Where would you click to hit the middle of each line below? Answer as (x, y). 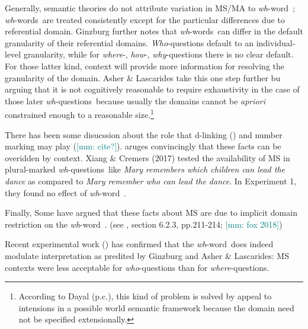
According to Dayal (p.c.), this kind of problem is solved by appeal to (145, 296)
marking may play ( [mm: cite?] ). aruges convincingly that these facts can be (143, 146)
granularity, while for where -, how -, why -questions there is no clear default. (158, 54)
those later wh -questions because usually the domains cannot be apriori (135, 100)
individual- (276, 42)
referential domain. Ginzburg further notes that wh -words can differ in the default (154, 31)
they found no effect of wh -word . (66, 192)
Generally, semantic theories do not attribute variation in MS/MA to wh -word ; (150, 8)
